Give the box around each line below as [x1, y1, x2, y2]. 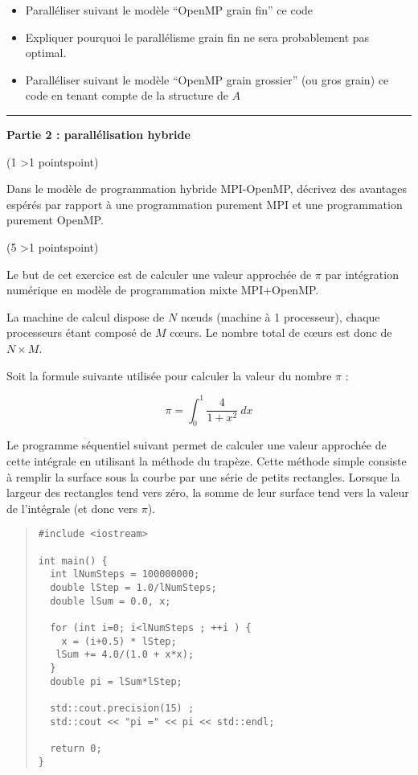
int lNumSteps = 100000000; [50, 568, 200, 580]
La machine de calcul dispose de [6, 308, 165, 325]
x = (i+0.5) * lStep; [61, 635, 177, 647]
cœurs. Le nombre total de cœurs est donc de [170, 324, 392, 341]
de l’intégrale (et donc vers [6, 499, 138, 516]
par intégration [325, 265, 399, 282]
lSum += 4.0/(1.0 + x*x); [55, 649, 195, 661]
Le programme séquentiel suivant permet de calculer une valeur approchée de [6, 437, 387, 453]
